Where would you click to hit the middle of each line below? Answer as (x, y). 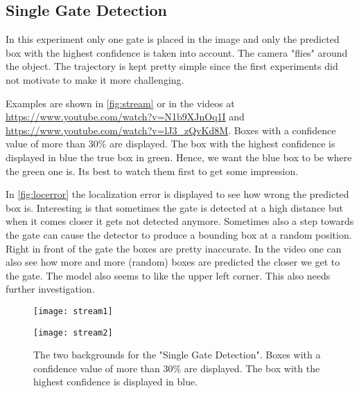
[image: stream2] (73, 332)
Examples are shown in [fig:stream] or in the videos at (120, 103)
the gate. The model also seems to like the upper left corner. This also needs (168, 275)
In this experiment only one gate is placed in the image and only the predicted (173, 39)
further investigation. (50, 289)
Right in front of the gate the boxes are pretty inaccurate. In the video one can (174, 248)
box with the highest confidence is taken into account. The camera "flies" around (177, 52)
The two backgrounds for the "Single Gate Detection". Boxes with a (177, 355)
